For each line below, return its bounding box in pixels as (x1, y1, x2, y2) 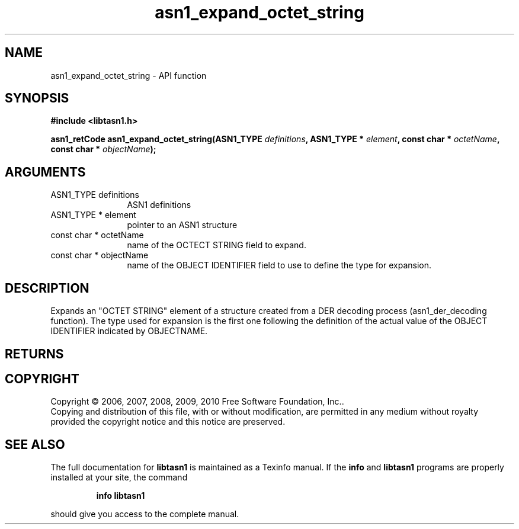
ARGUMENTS (5, 164, 86, 179)
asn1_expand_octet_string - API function (50, 70, 207, 81)
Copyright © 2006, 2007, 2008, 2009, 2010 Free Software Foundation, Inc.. (50, 396, 344, 407)
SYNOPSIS (5, 91, 69, 106)
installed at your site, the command (50, 472, 188, 483)
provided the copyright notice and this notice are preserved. (50, 416, 286, 427)
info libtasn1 (96, 490, 145, 501)
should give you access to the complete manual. (50, 509, 239, 520)
